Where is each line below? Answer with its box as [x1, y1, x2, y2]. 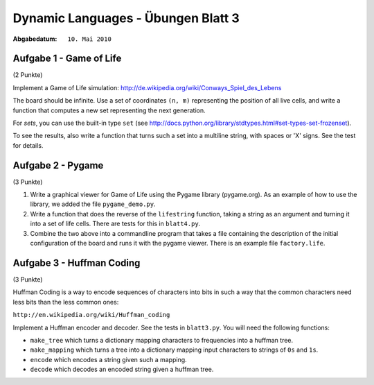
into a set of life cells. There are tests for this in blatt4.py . [30, 219, 201, 228]
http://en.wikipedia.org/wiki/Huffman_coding [12, 311, 170, 319]
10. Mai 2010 [67, 35, 112, 43]
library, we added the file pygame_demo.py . [30, 200, 156, 208]
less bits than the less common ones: [12, 298, 119, 306]
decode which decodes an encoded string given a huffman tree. [30, 365, 214, 374]
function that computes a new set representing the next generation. [12, 106, 206, 114]
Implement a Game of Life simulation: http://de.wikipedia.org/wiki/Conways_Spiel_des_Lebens [12, 83, 282, 92]
